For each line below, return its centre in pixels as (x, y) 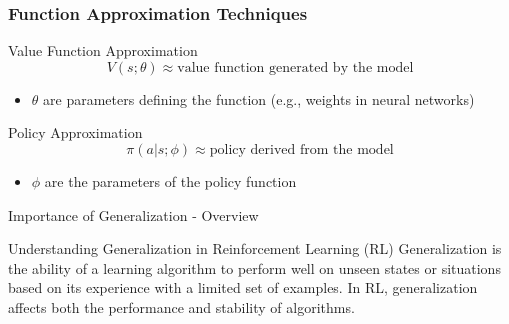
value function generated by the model (295, 67)
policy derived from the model (301, 150)
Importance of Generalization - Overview (133, 214)
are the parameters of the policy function (170, 181)
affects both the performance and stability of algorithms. (181, 306)
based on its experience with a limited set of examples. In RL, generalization (243, 287)
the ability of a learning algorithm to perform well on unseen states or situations (254, 267)
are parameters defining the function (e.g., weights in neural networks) (259, 98)
